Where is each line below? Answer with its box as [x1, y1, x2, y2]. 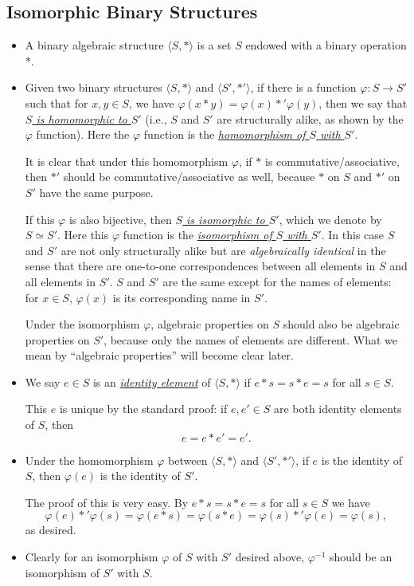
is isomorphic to [186, 210, 265, 227]
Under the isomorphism [25, 316, 140, 332]
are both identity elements [273, 400, 402, 417]
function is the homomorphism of [143, 126, 306, 143]
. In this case [321, 226, 385, 243]
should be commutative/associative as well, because [63, 168, 315, 185]
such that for [25, 94, 88, 111]
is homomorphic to [36, 110, 127, 127]
